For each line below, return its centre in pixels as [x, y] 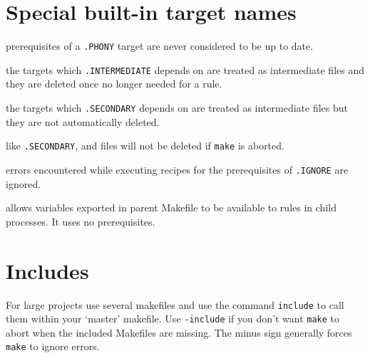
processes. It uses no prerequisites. [81, 221]
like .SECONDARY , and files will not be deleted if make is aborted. [145, 146]
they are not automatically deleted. [83, 121]
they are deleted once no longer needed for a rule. [114, 84]
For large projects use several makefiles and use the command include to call [175, 304]
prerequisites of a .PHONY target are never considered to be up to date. [160, 46]
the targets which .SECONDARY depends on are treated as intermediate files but [177, 108]
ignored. [24, 183]
